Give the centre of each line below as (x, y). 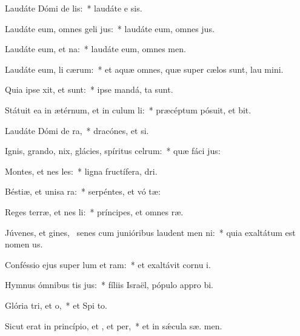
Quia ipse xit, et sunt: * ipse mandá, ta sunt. (89, 89)
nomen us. (24, 244)
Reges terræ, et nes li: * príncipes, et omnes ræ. (94, 211)
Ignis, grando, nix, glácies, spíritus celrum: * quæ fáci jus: (113, 151)
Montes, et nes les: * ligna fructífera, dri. (81, 171)
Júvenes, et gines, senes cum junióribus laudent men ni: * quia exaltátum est (150, 232)
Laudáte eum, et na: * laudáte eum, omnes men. (95, 49)
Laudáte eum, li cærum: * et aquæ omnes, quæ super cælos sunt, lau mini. (144, 69)
